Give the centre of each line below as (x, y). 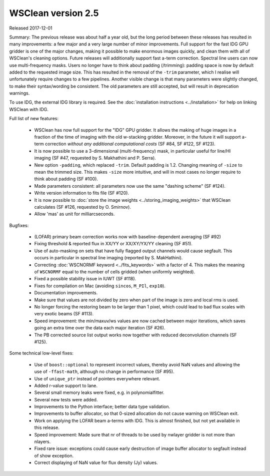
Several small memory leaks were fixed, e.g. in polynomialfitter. (99, 392)
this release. (47, 427)
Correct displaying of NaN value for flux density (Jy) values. (96, 462)
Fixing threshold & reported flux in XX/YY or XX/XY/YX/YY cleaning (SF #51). (113, 244)
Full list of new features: (34, 119)
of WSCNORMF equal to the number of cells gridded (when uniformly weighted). (114, 272)
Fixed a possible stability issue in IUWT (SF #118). (85, 279)
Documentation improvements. (66, 293)
